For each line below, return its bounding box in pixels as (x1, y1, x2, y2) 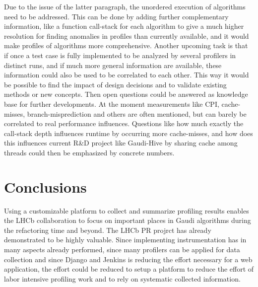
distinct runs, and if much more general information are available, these (4, 60, 222, 70)
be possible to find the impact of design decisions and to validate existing (4, 79, 227, 89)
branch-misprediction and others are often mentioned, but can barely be (27, 108, 247, 119)
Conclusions (4, 176, 87, 197)
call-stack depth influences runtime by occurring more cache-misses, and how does (4, 128, 253, 138)
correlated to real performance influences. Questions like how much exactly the (4, 118, 244, 129)
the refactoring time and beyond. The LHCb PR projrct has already (4, 224, 211, 235)
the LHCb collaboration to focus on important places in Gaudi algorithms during (4, 215, 251, 225)
